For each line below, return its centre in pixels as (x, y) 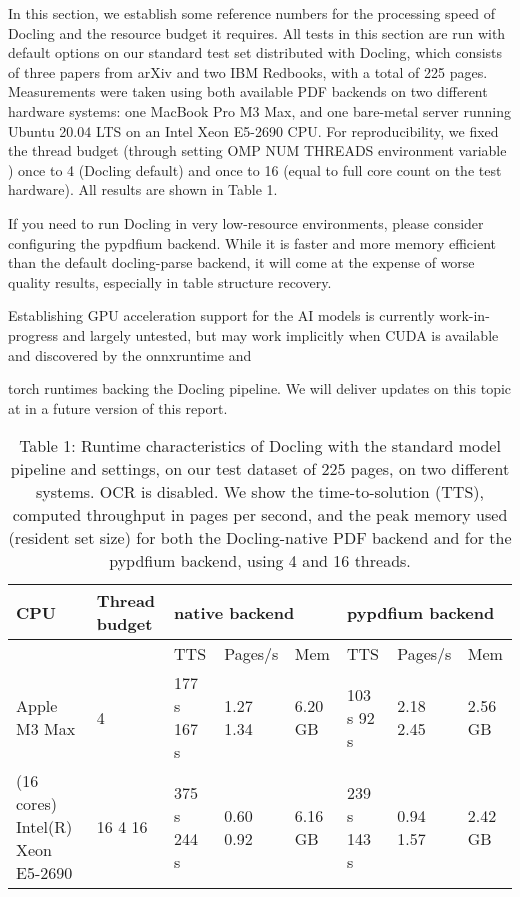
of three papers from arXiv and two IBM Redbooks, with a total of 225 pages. (248, 71)
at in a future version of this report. (118, 407)
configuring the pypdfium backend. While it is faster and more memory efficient (252, 242)
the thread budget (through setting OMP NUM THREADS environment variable (257, 150)
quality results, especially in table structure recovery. (170, 281)
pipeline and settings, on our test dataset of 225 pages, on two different (260, 469)
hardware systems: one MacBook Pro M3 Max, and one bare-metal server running (260, 110)
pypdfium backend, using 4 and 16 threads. (260, 561)
